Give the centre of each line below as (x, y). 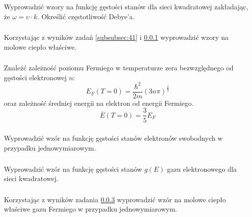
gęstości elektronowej (35, 77)
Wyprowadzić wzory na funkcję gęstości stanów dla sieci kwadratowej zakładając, (126, 6)
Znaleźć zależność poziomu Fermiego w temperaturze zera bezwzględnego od (119, 68)
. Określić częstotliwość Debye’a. (86, 16)
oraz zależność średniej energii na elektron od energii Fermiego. (99, 103)
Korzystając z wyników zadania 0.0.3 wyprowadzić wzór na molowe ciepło (115, 199)
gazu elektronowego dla (202, 169)
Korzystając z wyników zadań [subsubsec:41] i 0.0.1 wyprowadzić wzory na (116, 37)
